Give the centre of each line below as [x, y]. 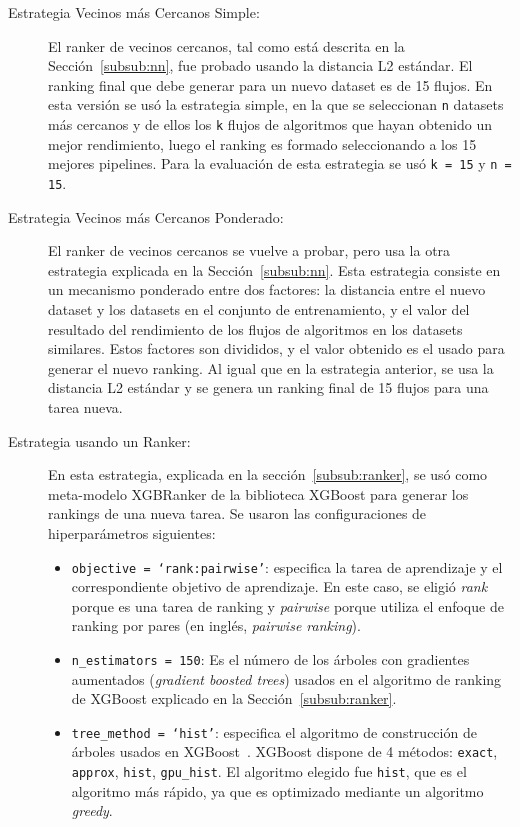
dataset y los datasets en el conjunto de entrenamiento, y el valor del [259, 308]
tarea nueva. [85, 406]
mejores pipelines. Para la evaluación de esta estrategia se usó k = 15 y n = [280, 163]
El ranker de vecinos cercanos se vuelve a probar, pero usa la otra [249, 250]
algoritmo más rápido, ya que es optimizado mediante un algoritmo [277, 790]
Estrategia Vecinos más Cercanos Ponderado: [146, 216]
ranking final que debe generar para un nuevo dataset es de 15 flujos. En [270, 84]
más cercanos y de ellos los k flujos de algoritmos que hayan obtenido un [270, 124]
